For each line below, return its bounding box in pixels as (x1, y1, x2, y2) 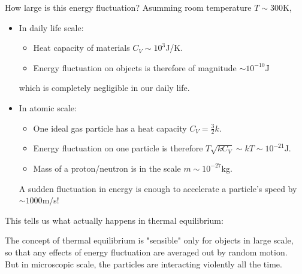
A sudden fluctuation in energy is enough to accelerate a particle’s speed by (19, 182, 297, 194)
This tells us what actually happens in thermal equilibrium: (5, 214, 224, 226)
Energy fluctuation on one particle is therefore (33, 142, 203, 154)
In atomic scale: (19, 101, 77, 114)
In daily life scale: (19, 21, 84, 34)
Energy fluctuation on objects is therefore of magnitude (33, 61, 237, 74)
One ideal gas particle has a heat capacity (33, 121, 187, 134)
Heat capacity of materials (33, 41, 130, 54)
